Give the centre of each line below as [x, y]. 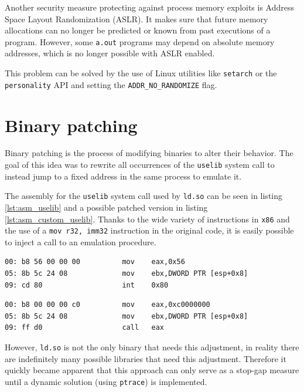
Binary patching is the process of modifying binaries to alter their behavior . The [149, 153]
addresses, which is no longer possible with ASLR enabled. [110, 53]
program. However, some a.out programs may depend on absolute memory [140, 41]
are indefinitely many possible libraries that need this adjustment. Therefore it [146, 358]
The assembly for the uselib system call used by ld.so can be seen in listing [144, 196]
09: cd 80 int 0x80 [87, 285]
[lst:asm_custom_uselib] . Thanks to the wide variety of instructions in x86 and [147, 219]
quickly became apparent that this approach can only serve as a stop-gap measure [152, 370]
